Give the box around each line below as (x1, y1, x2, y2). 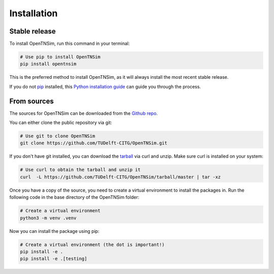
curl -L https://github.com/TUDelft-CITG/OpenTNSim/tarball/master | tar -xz (20, 174, 221, 180)
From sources (9, 97, 54, 105)
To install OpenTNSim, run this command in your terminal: (9, 41, 130, 47)
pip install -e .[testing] (20, 256, 87, 262)
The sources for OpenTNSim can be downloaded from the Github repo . (9, 110, 158, 116)
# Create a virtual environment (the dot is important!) (20, 241, 165, 248)
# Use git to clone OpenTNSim (20, 133, 95, 139)
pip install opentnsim (20, 61, 77, 67)
